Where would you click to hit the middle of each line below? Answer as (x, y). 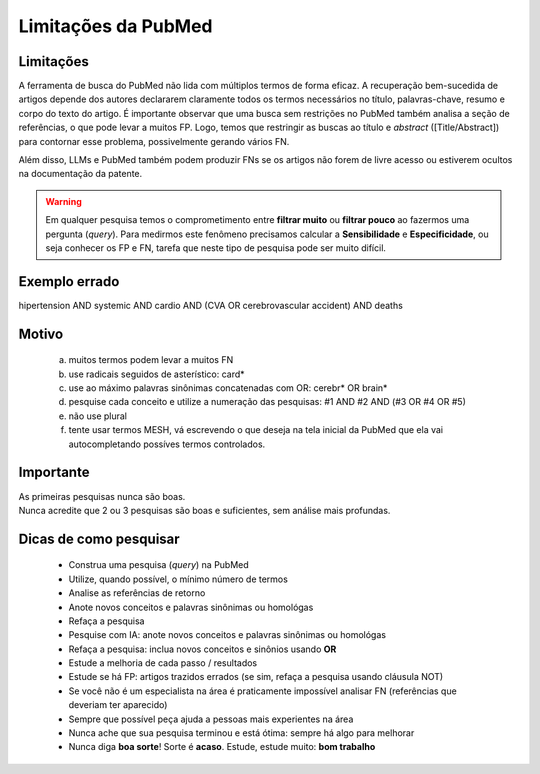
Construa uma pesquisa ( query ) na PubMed (158, 565)
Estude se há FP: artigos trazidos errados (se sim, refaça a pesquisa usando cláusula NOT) (256, 677)
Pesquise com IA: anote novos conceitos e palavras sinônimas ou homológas (227, 635)
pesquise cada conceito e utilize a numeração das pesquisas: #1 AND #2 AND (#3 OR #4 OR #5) (267, 402)
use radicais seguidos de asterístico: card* (156, 374)
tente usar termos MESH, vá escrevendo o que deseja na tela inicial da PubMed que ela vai (256, 430)
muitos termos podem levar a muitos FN (151, 360)
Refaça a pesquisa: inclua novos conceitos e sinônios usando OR (202, 649)
